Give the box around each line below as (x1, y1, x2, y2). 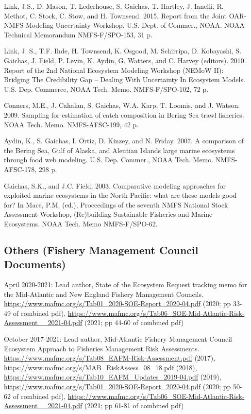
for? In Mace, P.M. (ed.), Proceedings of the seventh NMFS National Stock (4, 199, 228, 209)
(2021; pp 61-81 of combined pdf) (84, 400, 184, 411)
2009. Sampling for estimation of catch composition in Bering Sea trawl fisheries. (4, 109, 244, 120)
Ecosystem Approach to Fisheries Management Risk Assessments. (4, 343, 200, 353)
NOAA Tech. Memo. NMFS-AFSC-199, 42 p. (4, 119, 139, 129)
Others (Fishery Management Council (4, 242, 199, 257)
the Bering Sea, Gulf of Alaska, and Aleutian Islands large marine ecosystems (4, 145, 235, 155)
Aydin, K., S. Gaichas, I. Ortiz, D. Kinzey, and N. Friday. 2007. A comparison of (4, 136, 244, 146)
